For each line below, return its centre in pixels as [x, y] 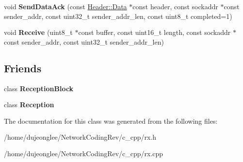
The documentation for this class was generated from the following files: [111, 121]
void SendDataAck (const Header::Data [65, 6]
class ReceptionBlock [39, 88]
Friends [23, 68]
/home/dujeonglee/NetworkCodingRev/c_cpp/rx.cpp [84, 153]
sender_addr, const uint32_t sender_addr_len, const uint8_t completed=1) [118, 16]
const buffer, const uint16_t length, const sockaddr [154, 32]
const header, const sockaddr [175, 6]
